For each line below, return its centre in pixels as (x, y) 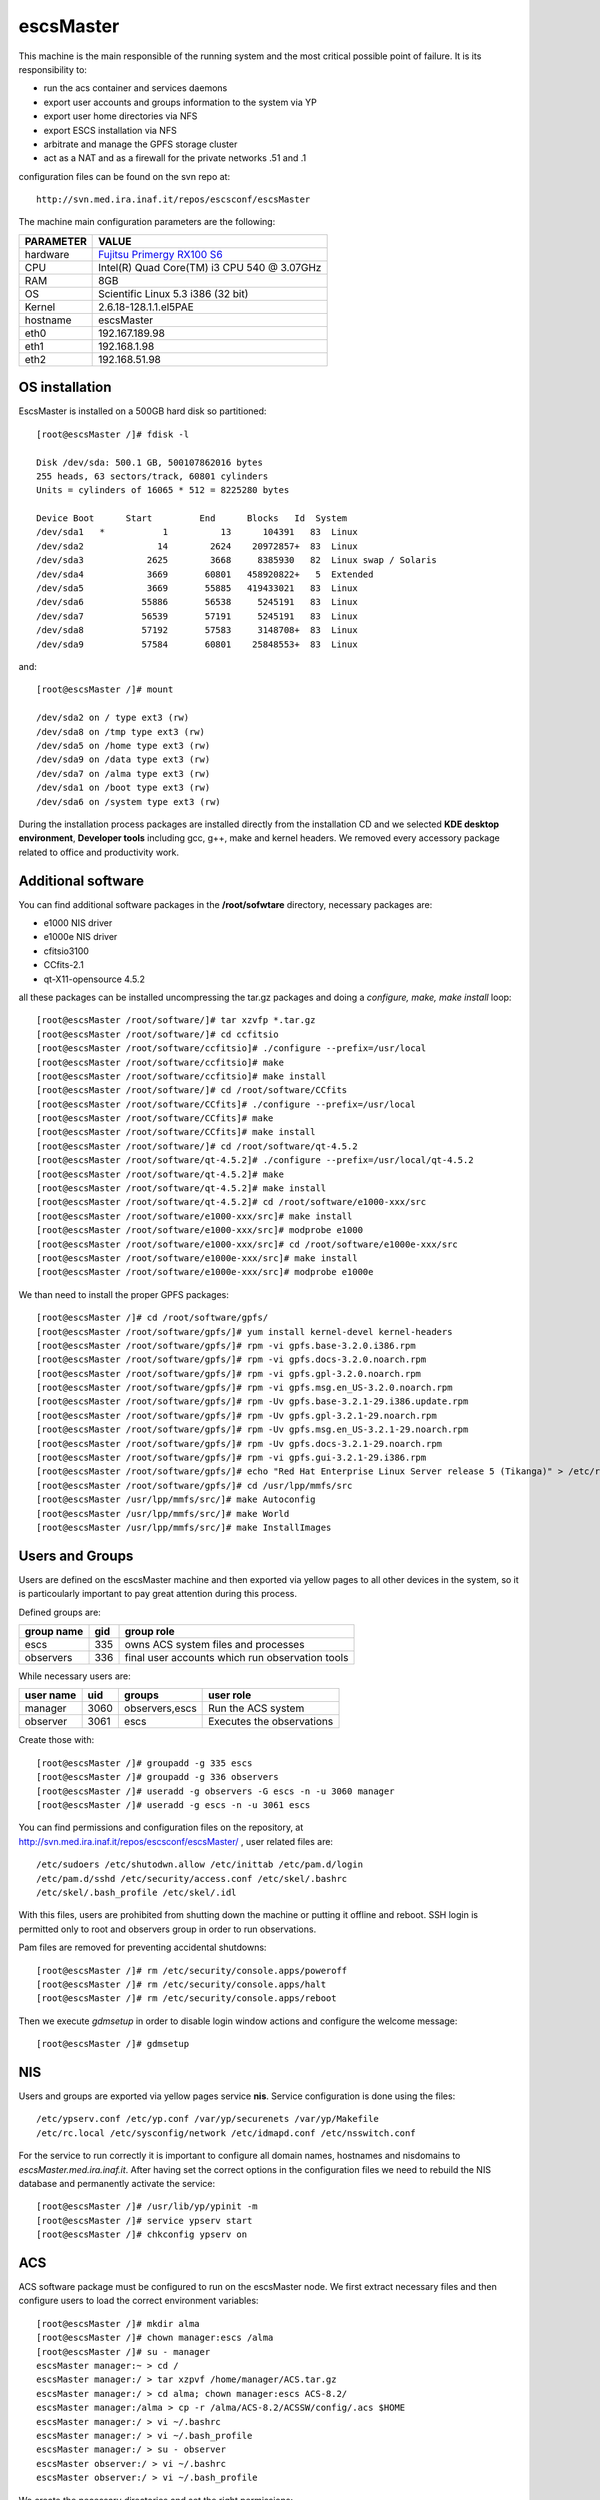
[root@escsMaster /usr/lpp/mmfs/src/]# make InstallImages (184, 1527)
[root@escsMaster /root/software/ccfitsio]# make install (181, 1076)
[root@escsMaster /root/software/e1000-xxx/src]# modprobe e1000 (200, 1230)
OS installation (65, 387)
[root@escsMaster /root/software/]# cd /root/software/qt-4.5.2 (197, 1146)
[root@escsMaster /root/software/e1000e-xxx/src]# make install (197, 1258)
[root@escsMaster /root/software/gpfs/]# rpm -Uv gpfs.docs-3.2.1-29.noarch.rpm (239, 1443)
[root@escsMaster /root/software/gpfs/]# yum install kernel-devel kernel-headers (244, 1331)
